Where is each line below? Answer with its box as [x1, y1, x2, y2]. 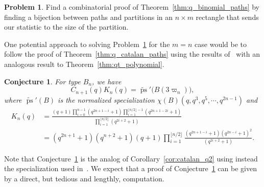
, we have [92, 76, 122, 86]
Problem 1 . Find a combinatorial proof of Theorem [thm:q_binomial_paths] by [4, 2, 260, 12]
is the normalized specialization [58, 94, 155, 105]
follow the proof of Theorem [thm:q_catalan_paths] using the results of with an [4, 49, 260, 59]
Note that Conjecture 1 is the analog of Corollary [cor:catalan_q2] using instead [4, 153, 258, 163]
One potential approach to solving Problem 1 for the [4, 38, 170, 49]
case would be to [195, 38, 247, 49]
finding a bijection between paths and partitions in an [4, 11, 173, 22]
